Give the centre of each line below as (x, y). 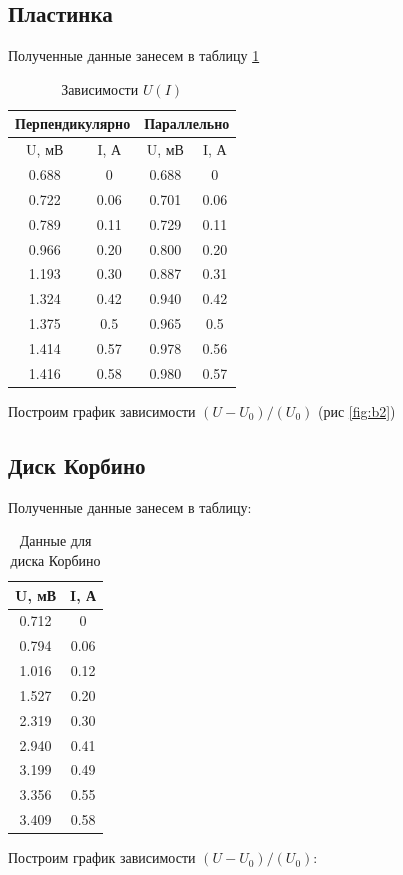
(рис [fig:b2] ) (357, 410)
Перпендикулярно (73, 123)
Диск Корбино (77, 464)
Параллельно (187, 123)
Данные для (55, 540)
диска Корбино (55, 559)
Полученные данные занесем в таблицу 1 (134, 55)
